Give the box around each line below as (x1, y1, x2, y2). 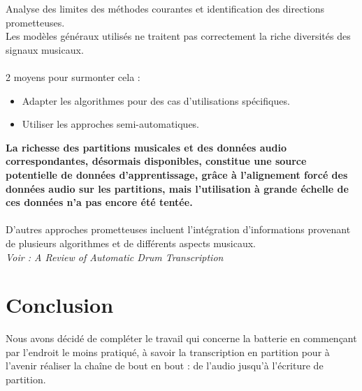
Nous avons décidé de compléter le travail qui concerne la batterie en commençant (6, 331, 357, 346)
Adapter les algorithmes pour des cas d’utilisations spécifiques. (22, 93, 290, 108)
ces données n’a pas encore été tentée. (6, 195, 193, 209)
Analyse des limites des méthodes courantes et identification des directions (6, 1, 325, 15)
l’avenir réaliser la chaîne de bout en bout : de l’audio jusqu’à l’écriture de (6, 358, 324, 373)
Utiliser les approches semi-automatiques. (22, 117, 200, 131)
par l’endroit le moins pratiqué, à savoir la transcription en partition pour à (6, 344, 330, 359)
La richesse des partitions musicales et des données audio (6, 140, 287, 154)
